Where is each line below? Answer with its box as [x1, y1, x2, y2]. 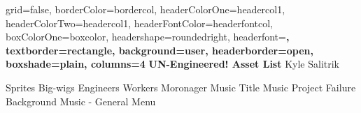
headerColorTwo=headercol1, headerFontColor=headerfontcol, [6, 15, 273, 30]
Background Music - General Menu [6, 93, 156, 108]
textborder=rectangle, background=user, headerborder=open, [6, 43, 313, 57]
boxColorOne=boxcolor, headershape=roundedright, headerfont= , [6, 29, 290, 44]
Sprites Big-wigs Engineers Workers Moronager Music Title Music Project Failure [6, 80, 356, 94]
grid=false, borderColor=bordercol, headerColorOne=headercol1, [6, 2, 285, 16]
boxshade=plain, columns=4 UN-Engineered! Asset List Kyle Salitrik [6, 56, 339, 71]
